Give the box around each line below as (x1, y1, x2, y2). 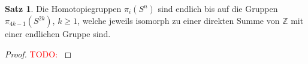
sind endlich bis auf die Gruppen (158, 2, 278, 14)
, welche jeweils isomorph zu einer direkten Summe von (77, 14, 280, 26)
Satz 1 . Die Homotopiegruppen (5, 2, 122, 14)
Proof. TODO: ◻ (5, 47, 72, 60)
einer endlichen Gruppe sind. (5, 28, 111, 39)
